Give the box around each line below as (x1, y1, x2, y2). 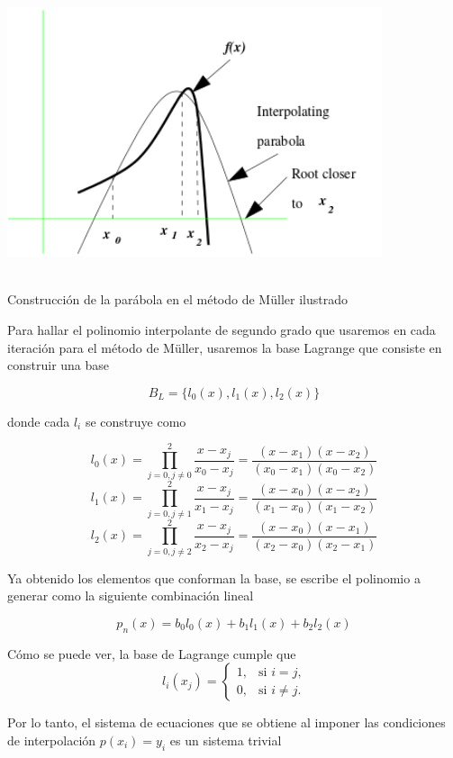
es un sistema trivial (169, 730, 282, 749)
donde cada (7, 411, 70, 430)
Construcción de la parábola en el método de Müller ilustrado (7, 290, 348, 309)
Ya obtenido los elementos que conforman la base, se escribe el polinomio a (7, 568, 421, 587)
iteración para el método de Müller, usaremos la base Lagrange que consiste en (7, 338, 442, 356)
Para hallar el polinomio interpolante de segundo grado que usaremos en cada (7, 320, 436, 338)
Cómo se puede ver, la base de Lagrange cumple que (7, 644, 296, 663)
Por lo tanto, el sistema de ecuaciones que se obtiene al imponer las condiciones (7, 713, 446, 732)
